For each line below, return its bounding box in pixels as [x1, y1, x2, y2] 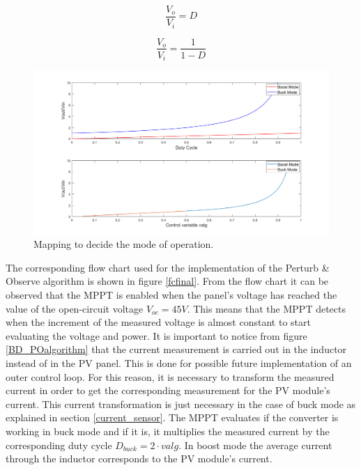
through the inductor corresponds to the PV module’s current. [6, 451, 272, 466]
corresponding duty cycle [6, 437, 112, 452]
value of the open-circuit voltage [6, 301, 144, 315]
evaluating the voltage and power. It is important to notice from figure [6, 328, 307, 343]
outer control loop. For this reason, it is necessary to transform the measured [6, 369, 335, 384]
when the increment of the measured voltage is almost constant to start [6, 315, 311, 329]
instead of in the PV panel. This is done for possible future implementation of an [6, 355, 352, 370]
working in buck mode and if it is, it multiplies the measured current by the [6, 423, 330, 438]
